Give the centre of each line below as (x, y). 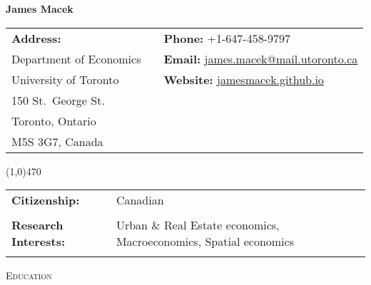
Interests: (39, 242)
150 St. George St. (58, 100)
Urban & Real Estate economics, (198, 225)
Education (29, 275)
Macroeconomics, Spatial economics (205, 242)
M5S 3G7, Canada (57, 141)
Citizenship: (46, 200)
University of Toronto (65, 79)
